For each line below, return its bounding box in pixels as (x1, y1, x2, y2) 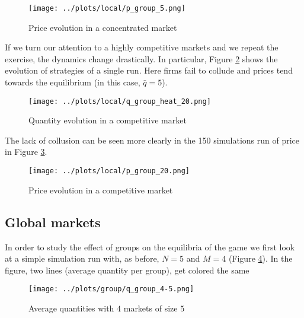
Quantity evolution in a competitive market (28, 114, 187, 126)
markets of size (123, 301, 178, 314)
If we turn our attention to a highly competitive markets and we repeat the (5, 41, 279, 53)
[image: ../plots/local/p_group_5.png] (28, 4, 185, 12)
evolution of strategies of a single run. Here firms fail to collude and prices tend (5, 64, 293, 77)
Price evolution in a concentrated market (28, 21, 177, 33)
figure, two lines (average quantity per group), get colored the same (5, 263, 249, 276)
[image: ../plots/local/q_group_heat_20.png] (28, 97, 211, 106)
